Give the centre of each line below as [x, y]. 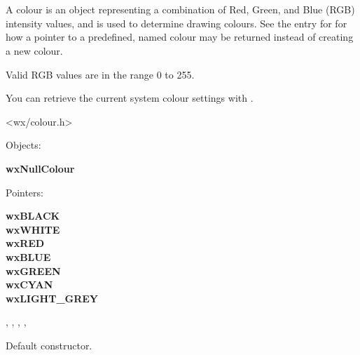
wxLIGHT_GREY [52, 298]
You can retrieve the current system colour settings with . [130, 98]
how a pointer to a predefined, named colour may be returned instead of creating [180, 37]
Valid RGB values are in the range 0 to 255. [100, 74]
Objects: [23, 145]
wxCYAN [29, 284]
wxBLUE [28, 256]
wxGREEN [33, 270]
